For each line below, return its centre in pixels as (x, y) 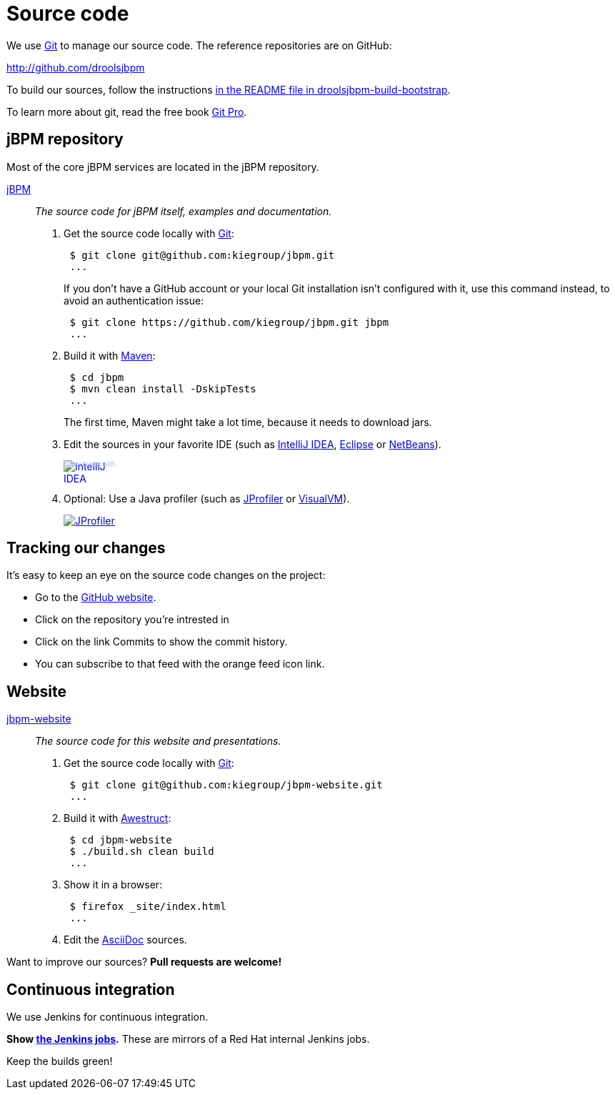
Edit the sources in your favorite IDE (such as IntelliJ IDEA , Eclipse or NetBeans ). (252, 444)
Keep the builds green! (60, 1061)
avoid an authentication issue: (134, 300)
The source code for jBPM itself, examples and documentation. (184, 211)
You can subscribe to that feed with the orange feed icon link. (180, 664)
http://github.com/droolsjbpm (76, 67)
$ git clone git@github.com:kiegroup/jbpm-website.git (226, 785)
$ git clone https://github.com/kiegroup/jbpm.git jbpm (229, 322)
